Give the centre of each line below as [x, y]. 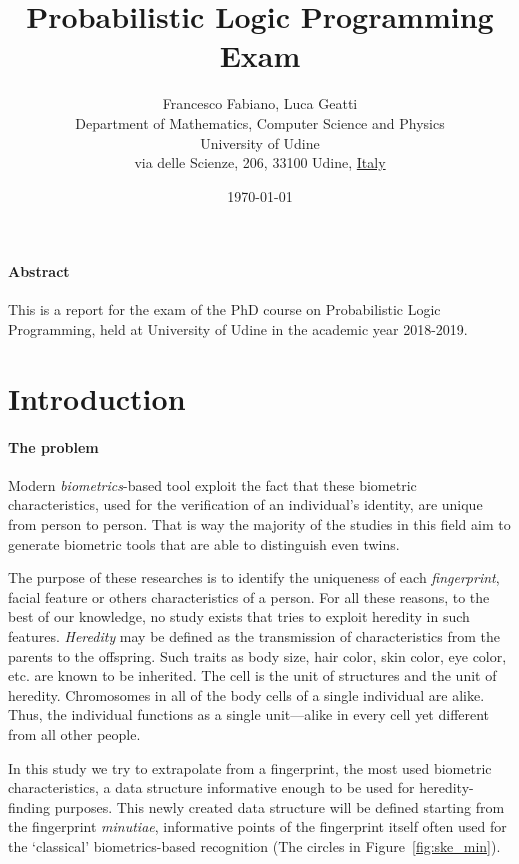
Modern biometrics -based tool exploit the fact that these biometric [212, 484]
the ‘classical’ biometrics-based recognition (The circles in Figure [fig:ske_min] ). [254, 845]
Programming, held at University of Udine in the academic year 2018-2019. [238, 329]
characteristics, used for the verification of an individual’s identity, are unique [245, 504]
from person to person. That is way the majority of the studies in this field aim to [259, 524]
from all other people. [74, 733]
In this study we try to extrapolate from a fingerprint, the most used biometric [250, 767]
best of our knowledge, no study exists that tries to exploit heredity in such [239, 616]
